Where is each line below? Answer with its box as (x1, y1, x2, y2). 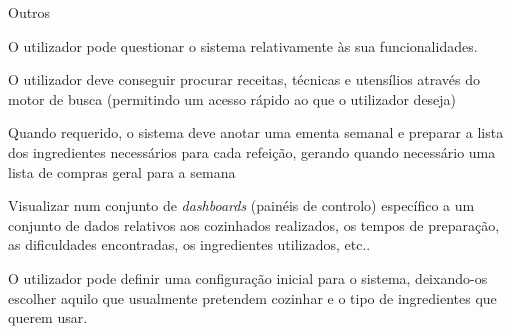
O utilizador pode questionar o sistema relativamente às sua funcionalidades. (8, 35, 478, 56)
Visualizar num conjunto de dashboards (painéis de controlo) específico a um (8, 195, 475, 216)
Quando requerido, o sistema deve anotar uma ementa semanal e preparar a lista (8, 122, 504, 143)
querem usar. (8, 307, 88, 328)
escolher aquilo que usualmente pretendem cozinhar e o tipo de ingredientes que (8, 287, 497, 308)
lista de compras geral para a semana (8, 161, 236, 182)
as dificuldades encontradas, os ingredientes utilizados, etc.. (8, 234, 371, 255)
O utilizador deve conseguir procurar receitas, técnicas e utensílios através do (8, 69, 481, 90)
